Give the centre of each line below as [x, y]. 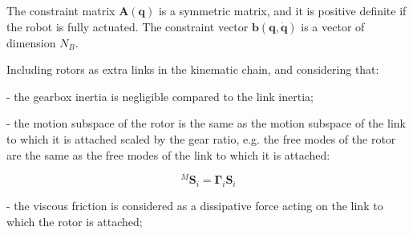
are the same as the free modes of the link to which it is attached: [168, 154]
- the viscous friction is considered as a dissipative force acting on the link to [195, 206]
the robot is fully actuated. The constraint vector [128, 26]
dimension [31, 42]
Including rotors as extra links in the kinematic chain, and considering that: [193, 69]
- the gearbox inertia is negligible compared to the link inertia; [160, 96]
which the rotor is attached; [75, 221]
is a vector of [333, 26]
